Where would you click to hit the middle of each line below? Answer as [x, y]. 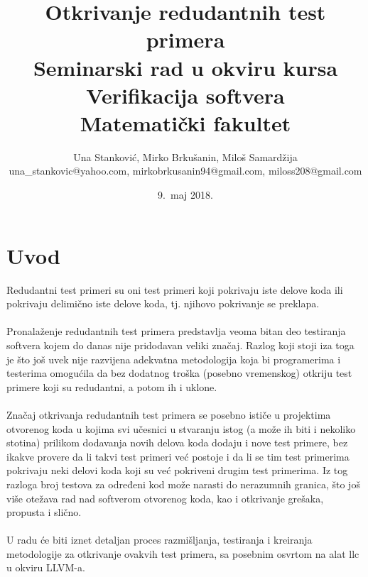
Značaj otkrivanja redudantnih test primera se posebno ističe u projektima [169, 414]
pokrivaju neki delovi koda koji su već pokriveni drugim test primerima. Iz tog [177, 470]
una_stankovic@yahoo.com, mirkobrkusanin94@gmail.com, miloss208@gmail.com [185, 171]
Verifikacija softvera [185, 95]
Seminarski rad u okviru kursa [185, 67]
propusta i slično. [44, 512]
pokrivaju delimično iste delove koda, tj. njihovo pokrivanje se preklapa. [163, 303]
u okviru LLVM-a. [46, 567]
